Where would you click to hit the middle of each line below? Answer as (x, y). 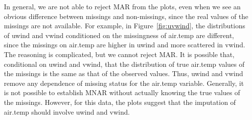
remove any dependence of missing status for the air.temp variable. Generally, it (124, 83)
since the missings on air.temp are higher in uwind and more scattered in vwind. (125, 45)
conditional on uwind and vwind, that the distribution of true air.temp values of (124, 64)
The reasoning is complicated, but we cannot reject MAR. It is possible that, (119, 54)
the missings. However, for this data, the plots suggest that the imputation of (120, 102)
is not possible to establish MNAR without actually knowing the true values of (122, 92)
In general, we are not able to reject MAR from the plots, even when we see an (122, 6)
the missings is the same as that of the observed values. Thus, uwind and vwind (124, 73)
